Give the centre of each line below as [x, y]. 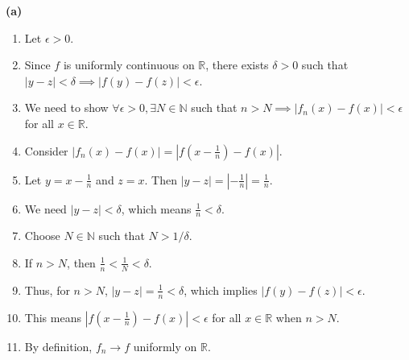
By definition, [58, 346]
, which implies [221, 290]
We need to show [66, 108]
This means [53, 317]
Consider [46, 150]
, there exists [237, 65]
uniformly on [165, 346]
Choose [42, 236]
